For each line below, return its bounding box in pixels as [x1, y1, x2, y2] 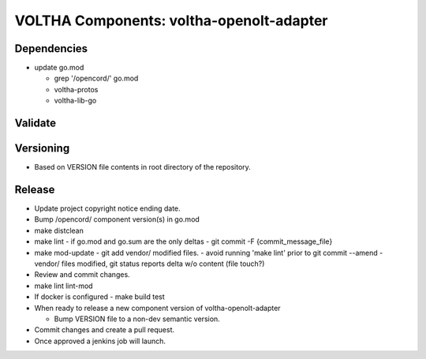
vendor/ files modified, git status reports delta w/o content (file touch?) [34, 259, 265, 268]
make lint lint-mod [34, 281, 94, 290]
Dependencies [14, 42, 88, 55]
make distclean [34, 226, 84, 235]
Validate [14, 117, 57, 130]
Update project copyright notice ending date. [34, 204, 181, 213]
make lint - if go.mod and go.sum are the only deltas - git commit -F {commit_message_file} [34, 237, 333, 246]
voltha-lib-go [54, 95, 97, 106]
